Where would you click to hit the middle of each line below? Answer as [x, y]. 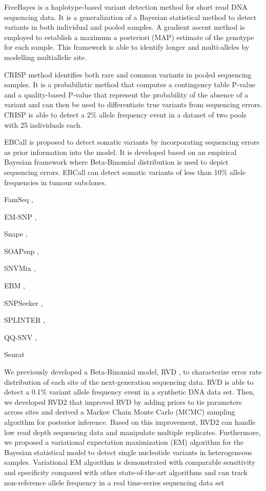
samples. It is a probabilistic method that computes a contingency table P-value [130, 84]
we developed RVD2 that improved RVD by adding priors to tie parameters [123, 401]
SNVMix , [20, 268]
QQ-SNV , [21, 337]
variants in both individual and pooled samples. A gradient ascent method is [125, 27]
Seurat [14, 354]
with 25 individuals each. [43, 124]
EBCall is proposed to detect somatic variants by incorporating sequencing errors [132, 142]
